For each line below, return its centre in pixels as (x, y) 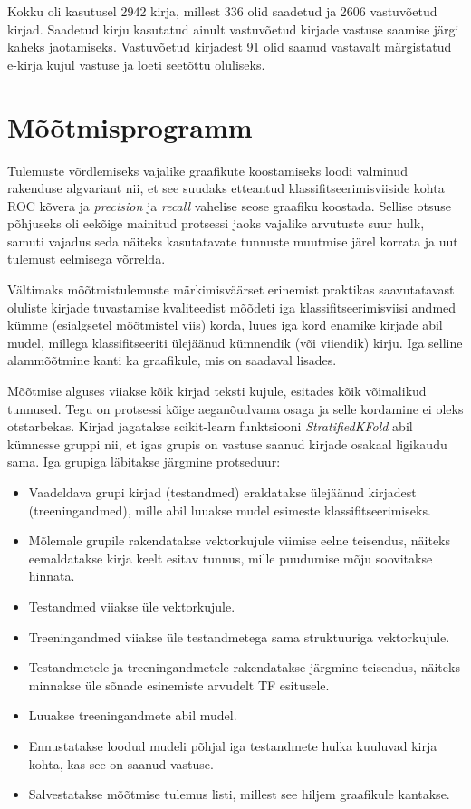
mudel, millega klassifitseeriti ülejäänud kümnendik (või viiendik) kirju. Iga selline (235, 342)
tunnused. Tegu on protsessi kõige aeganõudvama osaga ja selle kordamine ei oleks (235, 408)
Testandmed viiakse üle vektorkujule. (132, 606)
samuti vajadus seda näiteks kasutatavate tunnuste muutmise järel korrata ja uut (233, 241)
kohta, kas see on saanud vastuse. (121, 763)
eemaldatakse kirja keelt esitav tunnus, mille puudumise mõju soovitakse (231, 558)
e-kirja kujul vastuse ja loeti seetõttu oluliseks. (136, 64)
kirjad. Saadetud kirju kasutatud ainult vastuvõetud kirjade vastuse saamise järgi (233, 29)
